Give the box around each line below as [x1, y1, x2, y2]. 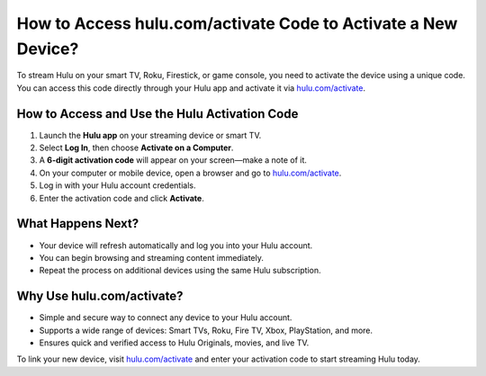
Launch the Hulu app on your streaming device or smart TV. [39, 130, 262, 140]
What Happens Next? [16, 216, 139, 231]
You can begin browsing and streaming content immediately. [39, 252, 265, 263]
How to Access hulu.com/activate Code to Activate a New [16, 13, 458, 33]
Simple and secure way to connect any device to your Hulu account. [39, 312, 292, 323]
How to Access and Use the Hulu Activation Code [16, 106, 299, 121]
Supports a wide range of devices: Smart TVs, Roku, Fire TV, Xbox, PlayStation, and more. [39, 325, 373, 336]
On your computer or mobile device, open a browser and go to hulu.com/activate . [39, 167, 342, 178]
